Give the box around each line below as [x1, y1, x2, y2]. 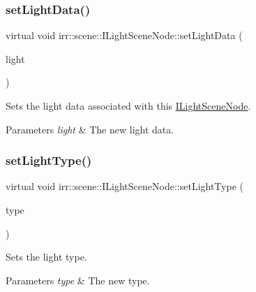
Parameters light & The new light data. [6, 122, 174, 136]
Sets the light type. [6, 249, 87, 264]
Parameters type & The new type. [6, 272, 150, 287]
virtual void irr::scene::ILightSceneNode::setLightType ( [6, 179, 243, 194]
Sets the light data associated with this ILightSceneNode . [6, 98, 251, 112]
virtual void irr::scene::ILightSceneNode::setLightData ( [6, 28, 243, 43]
